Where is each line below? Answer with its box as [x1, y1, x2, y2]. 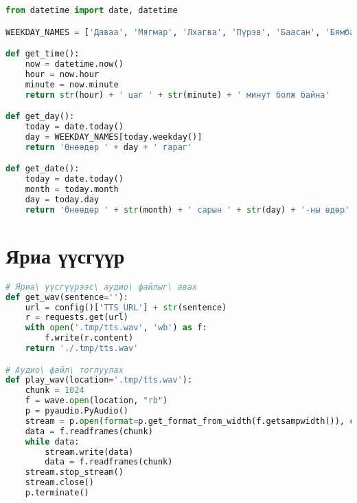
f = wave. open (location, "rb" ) [25, 396, 168, 406]
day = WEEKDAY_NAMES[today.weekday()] [25, 131, 203, 142]
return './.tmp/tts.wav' [25, 343, 139, 353]
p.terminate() [25, 488, 89, 498]
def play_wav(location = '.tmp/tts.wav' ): [5, 375, 193, 385]
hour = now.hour [25, 69, 100, 79]
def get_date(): [5, 164, 80, 174]
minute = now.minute [25, 79, 119, 89]
